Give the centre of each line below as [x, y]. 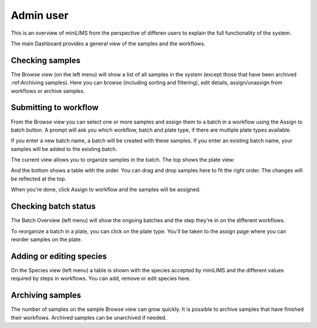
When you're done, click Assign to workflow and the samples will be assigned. [106, 190]
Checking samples [45, 60]
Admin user [40, 15]
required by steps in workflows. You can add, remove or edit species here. [101, 279]
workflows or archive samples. [48, 91]
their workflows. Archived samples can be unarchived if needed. [89, 317]
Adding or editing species [59, 256]
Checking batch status [53, 207]
